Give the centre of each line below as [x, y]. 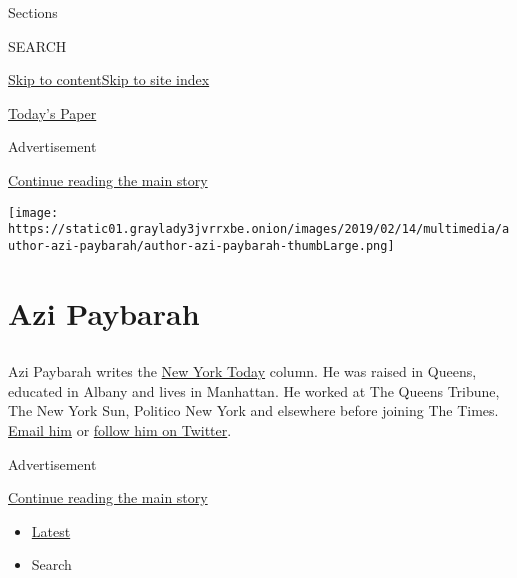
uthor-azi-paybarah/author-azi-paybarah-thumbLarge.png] [201, 245]
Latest [51, 530]
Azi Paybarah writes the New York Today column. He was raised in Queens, [242, 371]
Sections [33, 12]
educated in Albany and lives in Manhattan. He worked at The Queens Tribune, [254, 390]
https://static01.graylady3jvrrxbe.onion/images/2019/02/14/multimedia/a [259, 229]
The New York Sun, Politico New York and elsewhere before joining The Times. [253, 410]
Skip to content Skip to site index [109, 79]
